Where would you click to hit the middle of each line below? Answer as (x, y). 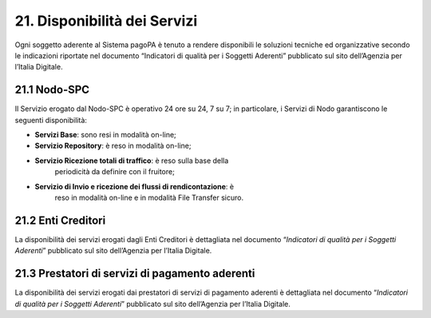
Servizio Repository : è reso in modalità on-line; (113, 146)
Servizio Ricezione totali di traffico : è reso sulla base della (132, 161)
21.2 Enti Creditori (60, 220)
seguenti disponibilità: (51, 120)
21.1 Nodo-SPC (52, 90)
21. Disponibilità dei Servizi (106, 21)
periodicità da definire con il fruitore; (115, 172)
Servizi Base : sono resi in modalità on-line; (106, 135)
